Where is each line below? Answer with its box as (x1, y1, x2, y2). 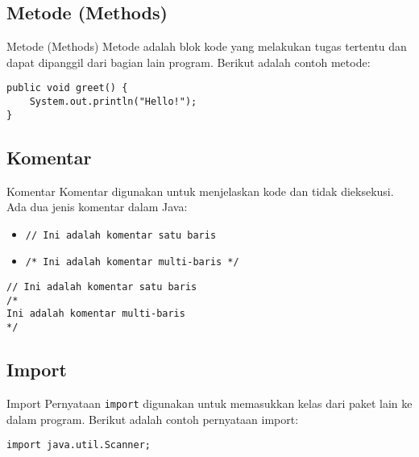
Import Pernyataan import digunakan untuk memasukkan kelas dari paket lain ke (6, 394, 413, 411)
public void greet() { (6, 82, 128, 94)
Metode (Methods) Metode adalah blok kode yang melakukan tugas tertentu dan (6, 38, 407, 55)
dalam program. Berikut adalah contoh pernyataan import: (6, 410, 299, 427)
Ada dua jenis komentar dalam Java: (6, 198, 188, 215)
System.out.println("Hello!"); (29, 96, 197, 108)
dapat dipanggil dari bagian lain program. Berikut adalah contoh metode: (6, 53, 371, 70)
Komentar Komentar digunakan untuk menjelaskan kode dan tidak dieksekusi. (6, 182, 394, 199)
